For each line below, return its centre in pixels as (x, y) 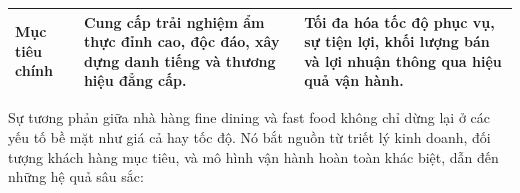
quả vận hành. (354, 80)
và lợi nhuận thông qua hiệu (403, 60)
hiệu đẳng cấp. (135, 80)
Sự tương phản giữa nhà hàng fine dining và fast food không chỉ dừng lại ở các (249, 117)
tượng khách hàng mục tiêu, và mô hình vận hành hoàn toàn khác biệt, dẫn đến (253, 156)
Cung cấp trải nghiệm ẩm (174, 21)
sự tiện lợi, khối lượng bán (397, 41)
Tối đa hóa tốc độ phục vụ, (399, 21)
